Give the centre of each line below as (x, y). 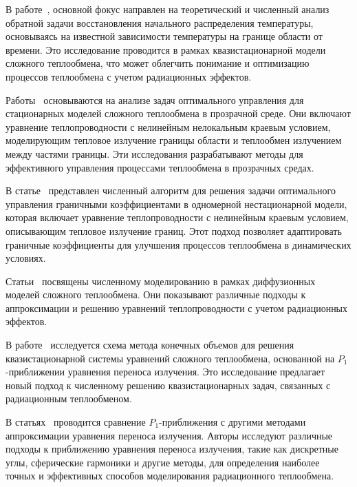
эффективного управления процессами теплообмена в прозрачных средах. (160, 167)
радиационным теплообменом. (69, 398)
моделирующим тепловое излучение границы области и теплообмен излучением (174, 140)
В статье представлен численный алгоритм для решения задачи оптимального (171, 190)
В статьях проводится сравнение (76, 422)
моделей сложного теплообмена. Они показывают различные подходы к (156, 294)
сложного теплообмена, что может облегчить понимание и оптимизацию (158, 63)
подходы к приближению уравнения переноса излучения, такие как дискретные (172, 449)
